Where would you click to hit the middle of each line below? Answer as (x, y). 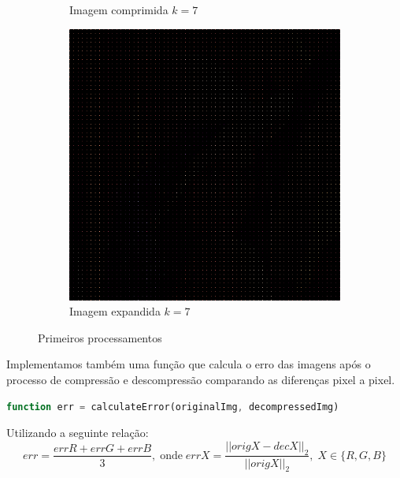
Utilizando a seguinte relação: (78, 433)
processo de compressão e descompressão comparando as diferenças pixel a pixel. (201, 379)
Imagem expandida (115, 311)
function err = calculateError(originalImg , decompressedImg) (173, 407)
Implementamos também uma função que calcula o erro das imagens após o (189, 364)
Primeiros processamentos (100, 337)
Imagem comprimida (119, 9)
